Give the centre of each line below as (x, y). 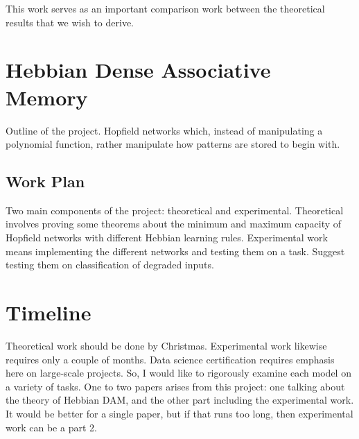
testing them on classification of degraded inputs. (110, 265)
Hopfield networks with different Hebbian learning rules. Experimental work (167, 238)
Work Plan (45, 181)
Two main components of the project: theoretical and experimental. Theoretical (175, 210)
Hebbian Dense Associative (138, 70)
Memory (47, 97)
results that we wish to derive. (70, 22)
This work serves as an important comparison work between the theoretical (165, 8)
